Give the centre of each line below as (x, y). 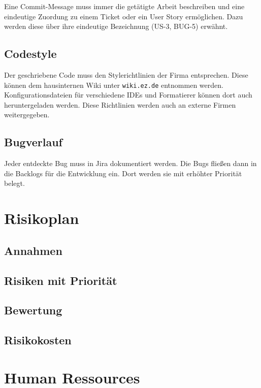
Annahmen (33, 250)
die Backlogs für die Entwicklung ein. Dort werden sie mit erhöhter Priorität (123, 173)
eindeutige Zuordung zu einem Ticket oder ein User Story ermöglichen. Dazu (124, 16)
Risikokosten (38, 340)
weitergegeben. (27, 115)
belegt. (14, 183)
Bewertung (33, 310)
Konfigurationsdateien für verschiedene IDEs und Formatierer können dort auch (128, 95)
